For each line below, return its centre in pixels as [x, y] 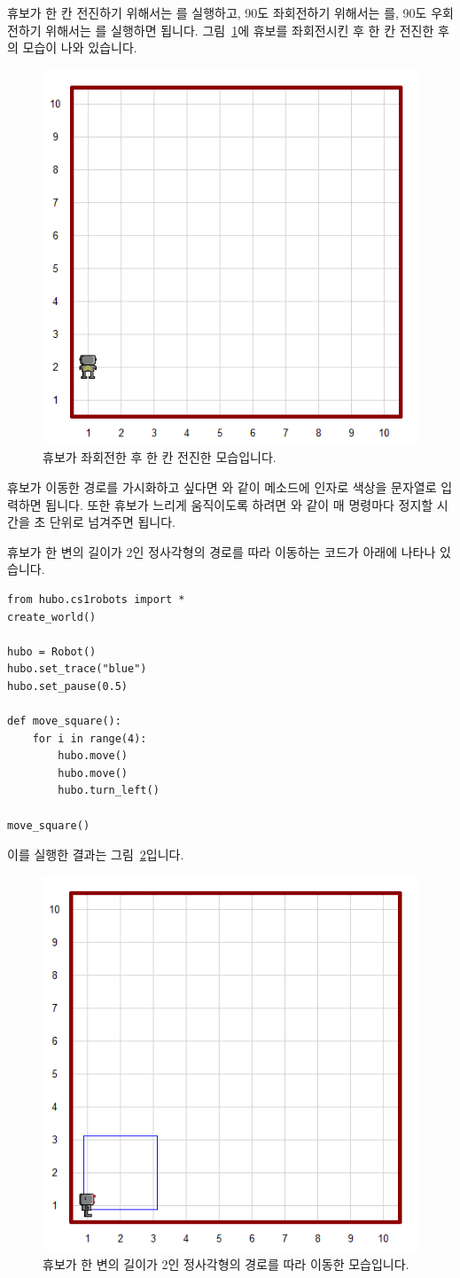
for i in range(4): [90, 738]
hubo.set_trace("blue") [77, 669]
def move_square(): [64, 721]
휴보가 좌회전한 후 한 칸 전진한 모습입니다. [160, 457]
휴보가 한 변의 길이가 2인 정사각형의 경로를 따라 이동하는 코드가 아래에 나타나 [222, 551]
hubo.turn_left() [109, 791]
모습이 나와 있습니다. [80, 47]
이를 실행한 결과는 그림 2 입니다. [96, 855]
